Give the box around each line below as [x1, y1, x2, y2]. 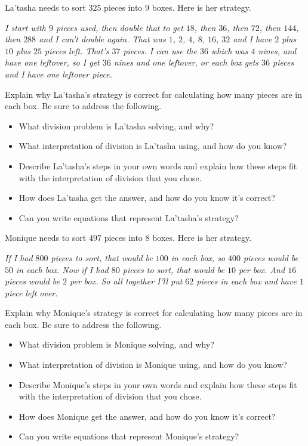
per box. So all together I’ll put [69, 275, 183, 287]
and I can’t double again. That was [39, 33, 166, 45]
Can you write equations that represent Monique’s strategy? [19, 430, 239, 442]
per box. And [238, 263, 285, 275]
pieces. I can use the [123, 44, 197, 57]
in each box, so [171, 251, 226, 264]
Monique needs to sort [5, 231, 87, 244]
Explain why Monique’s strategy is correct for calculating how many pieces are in [5, 306, 303, 319]
